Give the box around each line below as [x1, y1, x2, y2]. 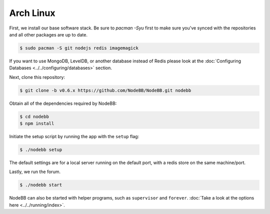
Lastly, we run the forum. [9, 169, 61, 175]
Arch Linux [9, 7, 55, 18]
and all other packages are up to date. [9, 31, 87, 37]
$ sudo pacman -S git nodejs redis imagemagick [19, 45, 138, 51]
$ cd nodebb [19, 114, 49, 119]
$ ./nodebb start [19, 182, 62, 188]
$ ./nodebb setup [19, 147, 62, 152]
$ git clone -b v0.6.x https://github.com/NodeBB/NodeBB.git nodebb [19, 87, 191, 93]
